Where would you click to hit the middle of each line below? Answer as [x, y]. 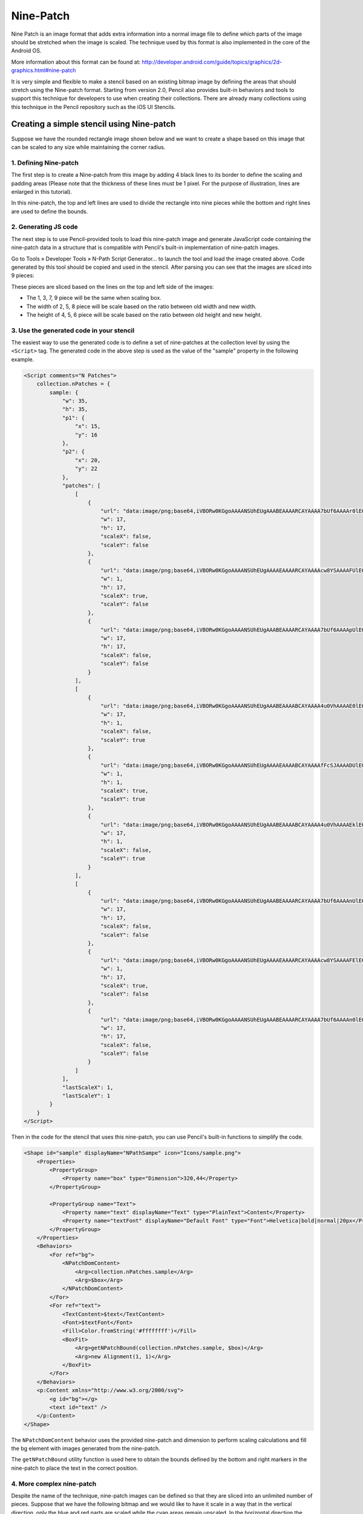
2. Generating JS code [44, 227]
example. [23, 359]
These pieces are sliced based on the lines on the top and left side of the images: [113, 286]
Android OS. [26, 51]
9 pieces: [23, 276]
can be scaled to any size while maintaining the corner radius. [88, 147]
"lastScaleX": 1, [88, 1087]
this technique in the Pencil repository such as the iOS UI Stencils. [93, 107]
